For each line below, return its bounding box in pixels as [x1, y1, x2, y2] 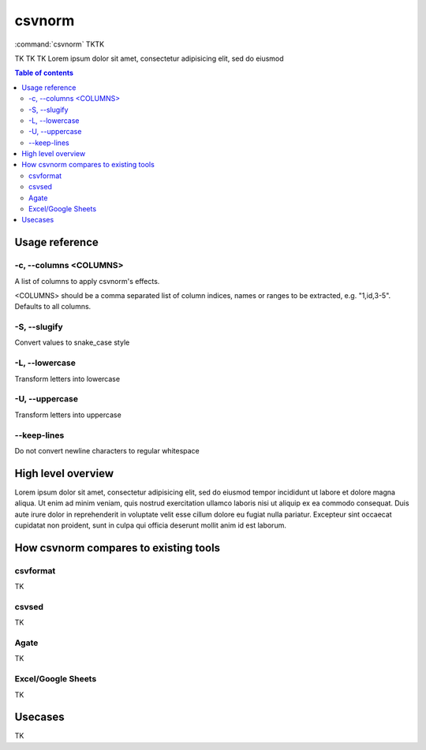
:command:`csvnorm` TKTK [14, 39, 105, 49]
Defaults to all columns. [14, 302, 92, 312]
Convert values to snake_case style [14, 338, 130, 347]
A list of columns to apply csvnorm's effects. [14, 276, 160, 285]
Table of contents [14, 68, 74, 78]
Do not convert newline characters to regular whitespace [14, 446, 200, 455]
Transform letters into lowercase [14, 374, 121, 383]
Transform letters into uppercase [14, 410, 121, 420]
